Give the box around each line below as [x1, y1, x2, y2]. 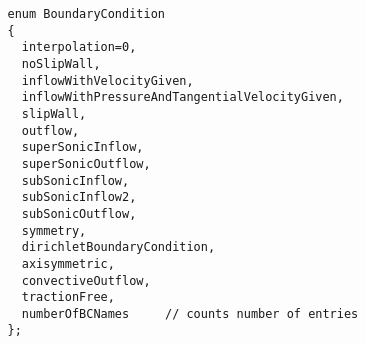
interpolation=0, [21, 40, 137, 55]
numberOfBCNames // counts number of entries [21, 306, 359, 321]
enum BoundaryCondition [7, 7, 165, 21]
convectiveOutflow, [21, 273, 151, 288]
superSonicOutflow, [21, 156, 151, 171]
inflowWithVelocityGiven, [21, 73, 194, 88]
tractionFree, [21, 290, 115, 305]
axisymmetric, [21, 256, 115, 271]
